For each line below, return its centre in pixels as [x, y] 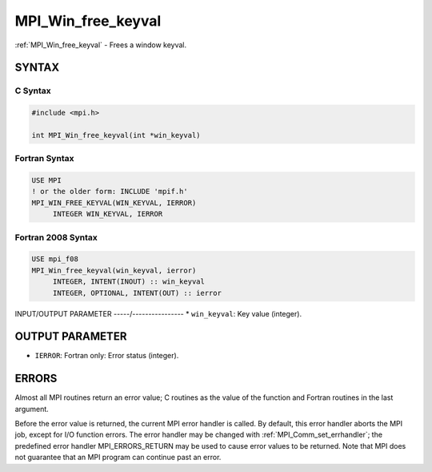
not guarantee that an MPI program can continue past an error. [118, 458]
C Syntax [33, 91]
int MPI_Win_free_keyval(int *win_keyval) [116, 135]
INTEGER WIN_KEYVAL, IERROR [108, 214]
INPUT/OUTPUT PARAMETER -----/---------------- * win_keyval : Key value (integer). [158, 313]
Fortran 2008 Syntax [56, 237]
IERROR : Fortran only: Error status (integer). [107, 356]
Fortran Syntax [44, 159]
